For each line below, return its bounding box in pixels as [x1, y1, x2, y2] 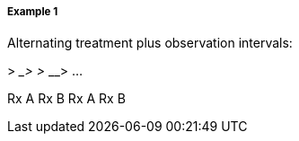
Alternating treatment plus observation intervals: [7, 35, 293, 51]
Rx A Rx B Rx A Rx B [7, 91, 126, 107]
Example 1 [7, 5, 58, 18]
